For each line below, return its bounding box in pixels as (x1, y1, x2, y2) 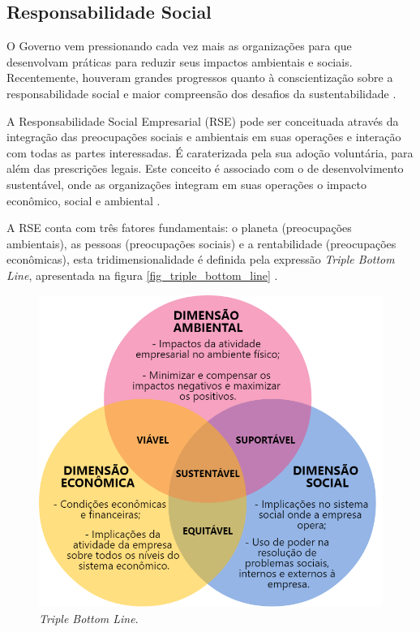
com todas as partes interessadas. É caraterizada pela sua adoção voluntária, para (6, 144, 414, 161)
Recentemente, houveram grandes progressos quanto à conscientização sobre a (6, 69, 393, 86)
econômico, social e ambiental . (6, 191, 161, 209)
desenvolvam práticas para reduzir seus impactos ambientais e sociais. (6, 53, 353, 70)
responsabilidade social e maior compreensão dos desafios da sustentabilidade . (6, 84, 396, 101)
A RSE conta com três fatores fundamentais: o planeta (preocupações (6, 219, 352, 236)
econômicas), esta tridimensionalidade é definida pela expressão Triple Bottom (6, 251, 395, 268)
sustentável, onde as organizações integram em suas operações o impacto (6, 175, 366, 192)
